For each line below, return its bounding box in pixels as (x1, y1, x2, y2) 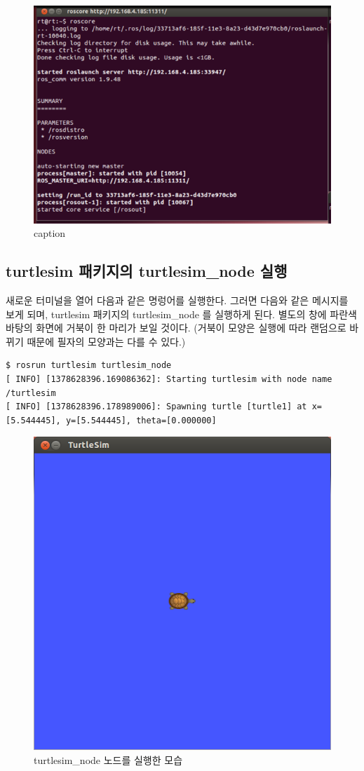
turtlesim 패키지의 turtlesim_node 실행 (6, 260, 288, 282)
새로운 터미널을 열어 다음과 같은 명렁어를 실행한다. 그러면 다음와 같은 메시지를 (6, 293, 349, 308)
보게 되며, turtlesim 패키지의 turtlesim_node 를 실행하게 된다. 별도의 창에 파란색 (6, 306, 358, 321)
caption (34, 226, 66, 240)
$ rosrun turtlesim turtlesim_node (6, 360, 172, 371)
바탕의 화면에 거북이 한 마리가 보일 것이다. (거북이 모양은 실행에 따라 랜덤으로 (6, 320, 346, 335)
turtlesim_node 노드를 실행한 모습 (34, 752, 183, 767)
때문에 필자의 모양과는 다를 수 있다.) (27, 334, 186, 348)
